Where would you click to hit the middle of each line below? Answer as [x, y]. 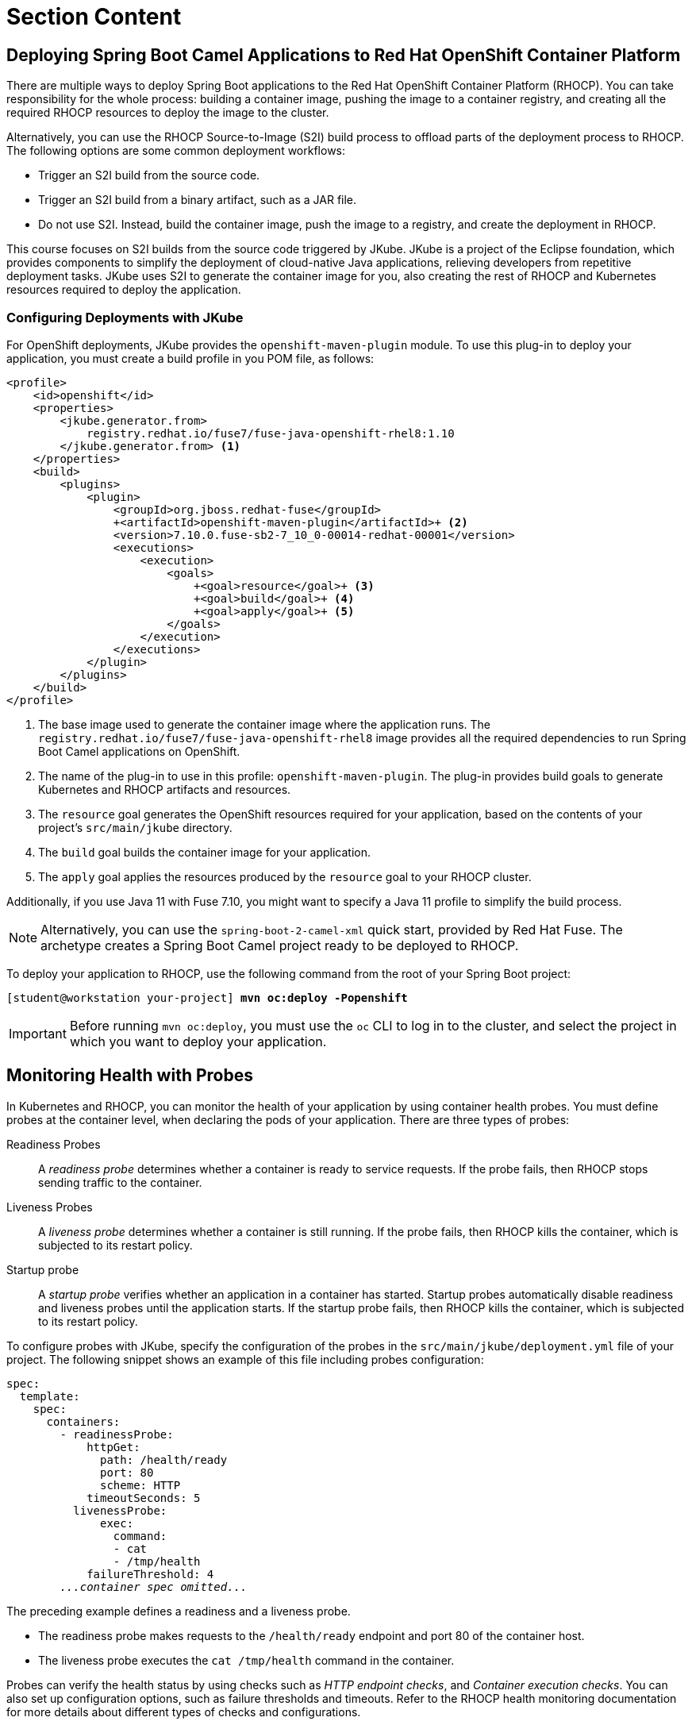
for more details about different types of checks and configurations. [184, 1712]
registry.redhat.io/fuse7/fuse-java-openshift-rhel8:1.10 [271, 433]
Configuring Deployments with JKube [125, 317]
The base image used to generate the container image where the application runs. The [265, 724]
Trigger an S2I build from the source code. [149, 175]
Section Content [94, 17]
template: [50, 1396]
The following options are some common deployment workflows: [176, 151]
